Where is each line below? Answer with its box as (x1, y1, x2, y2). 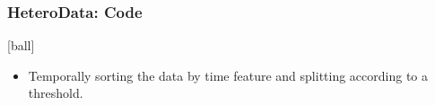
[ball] (7, 36, 35, 55)
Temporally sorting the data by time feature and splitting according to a (28, 66, 429, 84)
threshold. (28, 83, 83, 102)
